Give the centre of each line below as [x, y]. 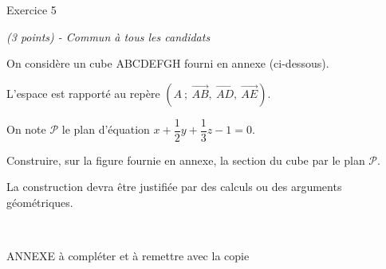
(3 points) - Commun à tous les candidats [108, 36]
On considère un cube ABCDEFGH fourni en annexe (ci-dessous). [168, 63]
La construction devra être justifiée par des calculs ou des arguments [174, 187]
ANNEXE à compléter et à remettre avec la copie [128, 256]
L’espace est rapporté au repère [83, 93]
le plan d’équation [106, 129]
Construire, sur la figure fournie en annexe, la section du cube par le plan [186, 160]
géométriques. [40, 203]
